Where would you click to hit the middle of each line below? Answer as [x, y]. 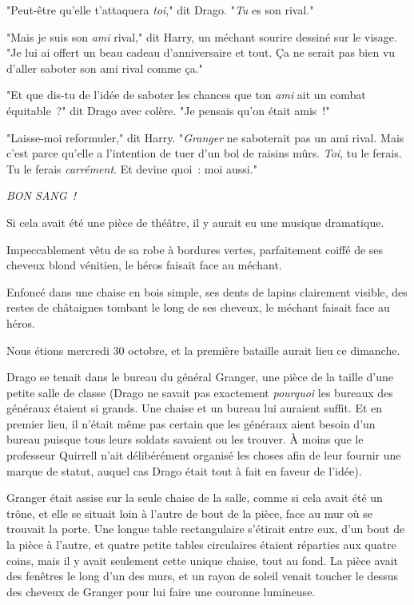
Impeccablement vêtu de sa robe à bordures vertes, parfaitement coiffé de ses [195, 249]
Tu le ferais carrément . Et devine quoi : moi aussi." [132, 168]
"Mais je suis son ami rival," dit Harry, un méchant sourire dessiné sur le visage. [202, 36]
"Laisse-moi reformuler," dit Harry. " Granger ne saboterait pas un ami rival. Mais [205, 137]
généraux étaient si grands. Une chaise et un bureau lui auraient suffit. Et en [195, 408]
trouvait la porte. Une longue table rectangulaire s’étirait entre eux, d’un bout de [206, 529]
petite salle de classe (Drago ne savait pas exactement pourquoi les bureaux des [200, 392]
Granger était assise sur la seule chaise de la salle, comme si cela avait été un [195, 498]
